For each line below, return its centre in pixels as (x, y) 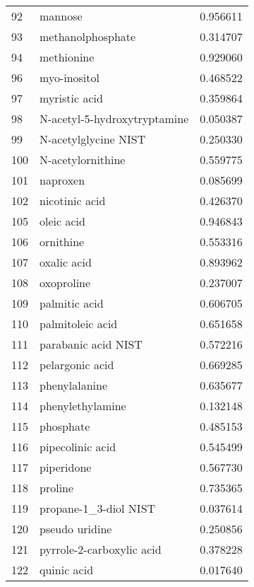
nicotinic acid (73, 200)
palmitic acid (72, 303)
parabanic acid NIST (91, 344)
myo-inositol (69, 77)
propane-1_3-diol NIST (98, 508)
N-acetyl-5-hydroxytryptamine (114, 118)
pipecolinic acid (78, 447)
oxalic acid (66, 262)
